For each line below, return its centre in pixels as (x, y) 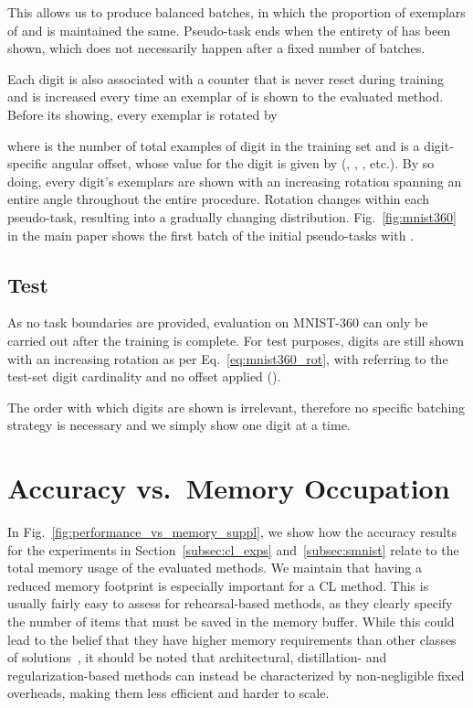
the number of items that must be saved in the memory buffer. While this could (231, 621)
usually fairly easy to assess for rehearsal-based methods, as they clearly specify (230, 603)
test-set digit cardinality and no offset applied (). (144, 376)
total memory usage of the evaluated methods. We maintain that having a (215, 568)
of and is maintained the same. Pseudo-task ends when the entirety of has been (229, 30)
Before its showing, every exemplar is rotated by (142, 114)
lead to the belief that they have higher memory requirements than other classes (232, 639)
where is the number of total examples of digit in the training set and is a (214, 145)
